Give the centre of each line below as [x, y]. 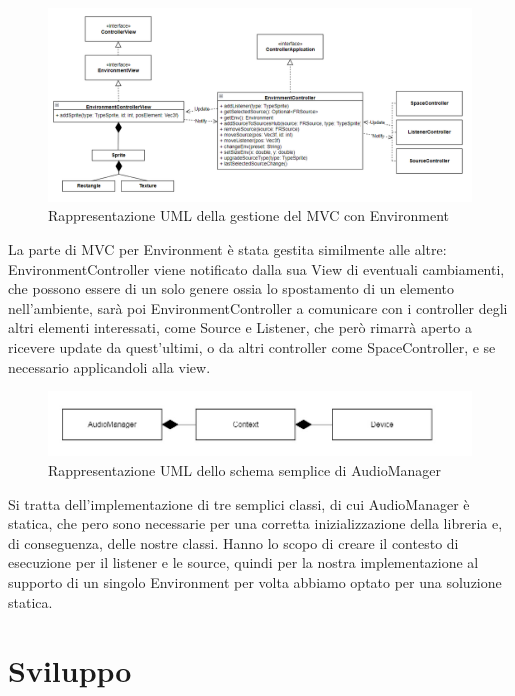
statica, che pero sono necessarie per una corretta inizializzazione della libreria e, [255, 523]
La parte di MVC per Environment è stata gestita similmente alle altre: [227, 248]
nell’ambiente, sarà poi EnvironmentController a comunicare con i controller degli [258, 307]
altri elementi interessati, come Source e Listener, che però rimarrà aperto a [240, 327]
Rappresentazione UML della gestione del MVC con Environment [248, 215]
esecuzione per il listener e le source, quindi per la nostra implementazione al [243, 562]
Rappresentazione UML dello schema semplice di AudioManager [245, 470]
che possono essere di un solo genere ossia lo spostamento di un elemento [231, 288]
